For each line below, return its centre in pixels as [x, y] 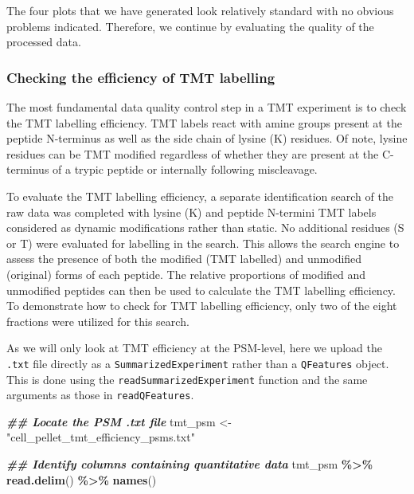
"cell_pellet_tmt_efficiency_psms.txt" [101, 437]
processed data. [44, 42]
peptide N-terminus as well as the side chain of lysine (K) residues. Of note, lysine [207, 138]
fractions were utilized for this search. [98, 321]
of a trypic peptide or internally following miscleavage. [185, 169]
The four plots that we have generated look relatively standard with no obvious [200, 10]
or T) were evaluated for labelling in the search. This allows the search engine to [203, 243]
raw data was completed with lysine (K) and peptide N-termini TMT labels [191, 212]
